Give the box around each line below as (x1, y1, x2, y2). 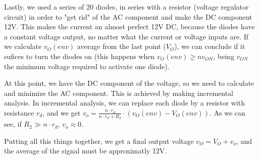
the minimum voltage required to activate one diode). (4, 61, 170, 71)
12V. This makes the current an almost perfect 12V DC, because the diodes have (4, 21, 255, 32)
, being (213, 50, 234, 61)
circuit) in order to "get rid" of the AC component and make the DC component (4, 11, 252, 22)
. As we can (210, 107, 245, 118)
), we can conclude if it (174, 41, 245, 51)
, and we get (42, 107, 81, 118)
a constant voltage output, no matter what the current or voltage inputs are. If (4, 31, 249, 41)
